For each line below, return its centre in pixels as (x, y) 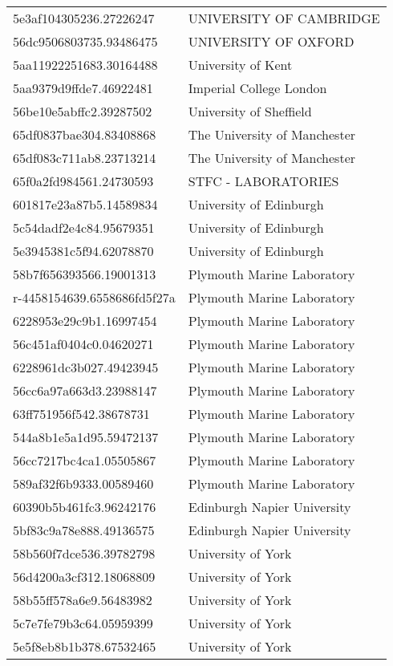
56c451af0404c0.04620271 (83, 344)
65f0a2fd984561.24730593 (83, 181)
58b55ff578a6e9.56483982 (83, 600)
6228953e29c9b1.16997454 (85, 321)
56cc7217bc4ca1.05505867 (85, 460)
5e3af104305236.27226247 (84, 18)
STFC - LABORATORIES (263, 181)
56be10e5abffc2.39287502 (83, 111)
